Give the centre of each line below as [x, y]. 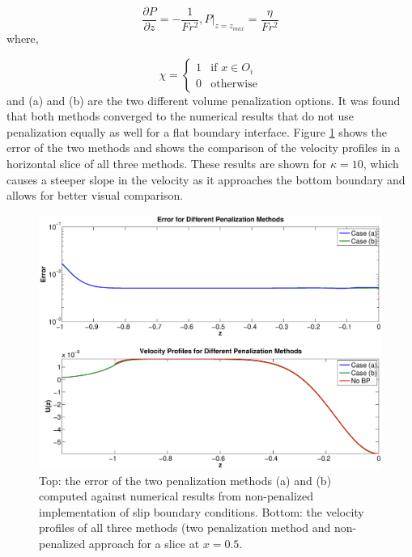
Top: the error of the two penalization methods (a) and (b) [185, 480]
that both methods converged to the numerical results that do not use [180, 116]
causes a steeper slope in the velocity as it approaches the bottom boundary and [206, 179]
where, [23, 38]
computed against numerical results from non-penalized [176, 496]
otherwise [234, 84]
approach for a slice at [144, 544]
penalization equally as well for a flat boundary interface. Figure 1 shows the [197, 131]
